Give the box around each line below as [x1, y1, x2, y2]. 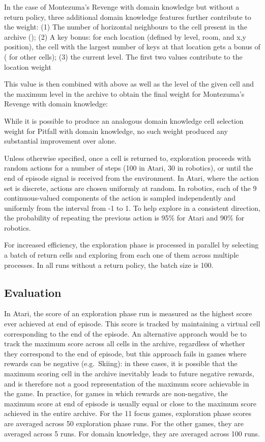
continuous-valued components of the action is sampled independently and [4, 192, 235, 203]
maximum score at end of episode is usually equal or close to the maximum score [4, 398, 256, 408]
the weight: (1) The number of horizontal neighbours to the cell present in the [4, 21, 247, 32]
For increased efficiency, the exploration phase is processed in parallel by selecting [4, 239, 259, 250]
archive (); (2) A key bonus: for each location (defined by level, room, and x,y [4, 31, 246, 42]
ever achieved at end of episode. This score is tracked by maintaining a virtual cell [4, 318, 260, 329]
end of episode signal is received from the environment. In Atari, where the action [4, 172, 259, 183]
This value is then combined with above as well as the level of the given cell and [4, 78, 254, 89]
